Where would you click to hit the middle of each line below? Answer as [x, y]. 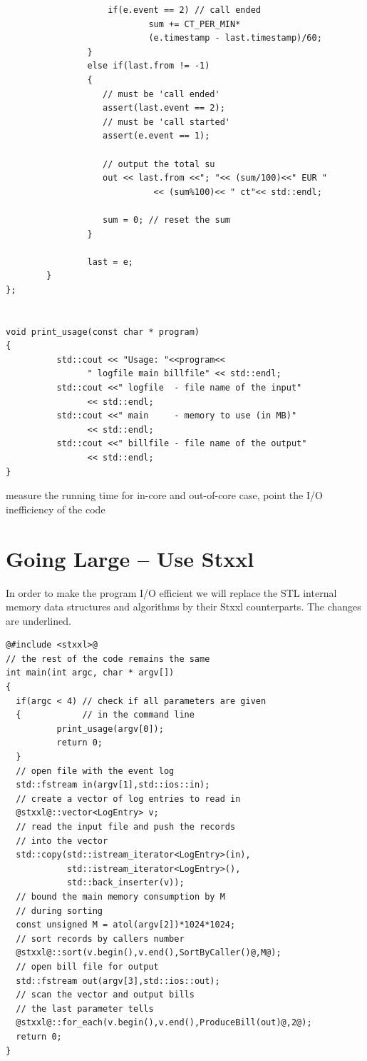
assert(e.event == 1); [156, 136]
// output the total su [159, 164]
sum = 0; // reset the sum [167, 220]
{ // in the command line [105, 715]
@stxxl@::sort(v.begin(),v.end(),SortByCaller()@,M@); [149, 953]
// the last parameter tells [85, 1009]
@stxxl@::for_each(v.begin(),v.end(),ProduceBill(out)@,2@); [164, 1023]
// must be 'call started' [167, 122]
